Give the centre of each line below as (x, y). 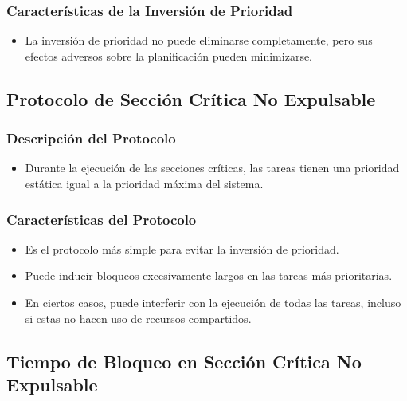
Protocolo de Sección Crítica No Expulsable (191, 98)
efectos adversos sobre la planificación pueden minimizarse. (169, 55)
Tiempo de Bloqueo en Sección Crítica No (184, 361)
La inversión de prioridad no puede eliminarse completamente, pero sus (199, 40)
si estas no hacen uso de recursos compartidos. (138, 318)
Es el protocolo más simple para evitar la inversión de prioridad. (182, 248)
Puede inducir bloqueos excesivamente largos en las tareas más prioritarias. (209, 275)
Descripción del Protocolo (91, 138)
